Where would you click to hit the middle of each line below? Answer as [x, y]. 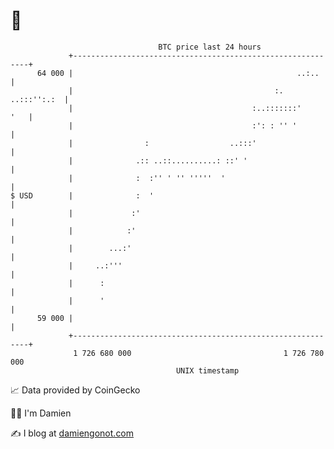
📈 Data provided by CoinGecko [75, 390]
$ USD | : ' [82, 195]
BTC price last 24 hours [210, 47]
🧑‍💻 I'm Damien [41, 413]
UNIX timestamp [207, 370]
